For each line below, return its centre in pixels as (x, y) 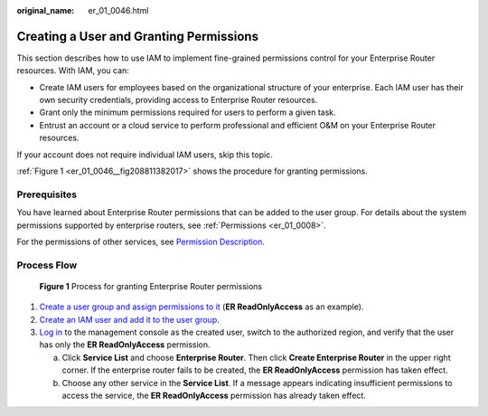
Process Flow (47, 265)
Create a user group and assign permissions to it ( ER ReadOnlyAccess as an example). (202, 307)
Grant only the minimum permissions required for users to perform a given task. (188, 112)
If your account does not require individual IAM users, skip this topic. (145, 155)
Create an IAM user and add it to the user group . (130, 319)
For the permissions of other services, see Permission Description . (141, 241)
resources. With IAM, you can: (73, 71)
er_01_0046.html (118, 10)
